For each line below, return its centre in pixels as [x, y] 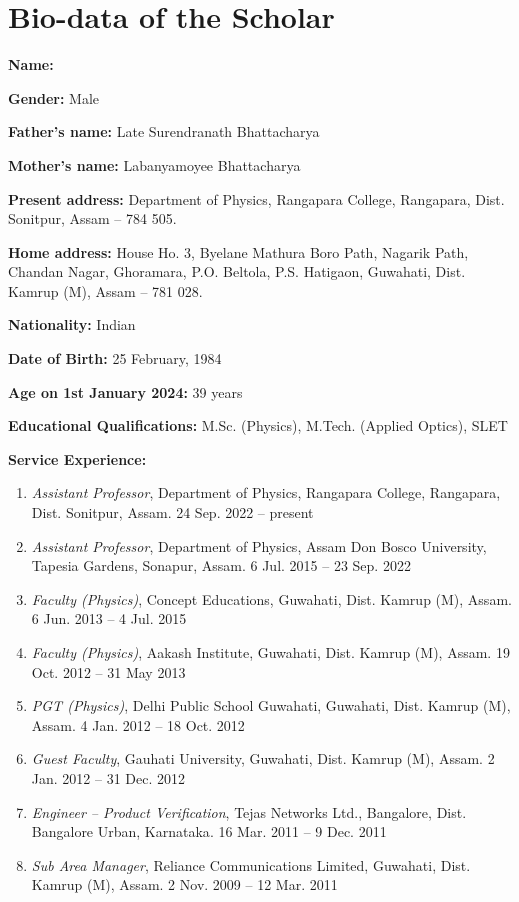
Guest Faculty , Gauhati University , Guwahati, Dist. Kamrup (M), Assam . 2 [263, 758]
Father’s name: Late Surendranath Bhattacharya [164, 131]
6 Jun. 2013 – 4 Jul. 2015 [109, 618]
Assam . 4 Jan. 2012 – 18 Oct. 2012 [138, 724]
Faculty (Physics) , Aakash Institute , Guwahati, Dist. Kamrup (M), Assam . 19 [270, 652]
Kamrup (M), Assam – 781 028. [105, 290]
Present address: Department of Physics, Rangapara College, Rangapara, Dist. [256, 198]
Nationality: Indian [72, 324]
